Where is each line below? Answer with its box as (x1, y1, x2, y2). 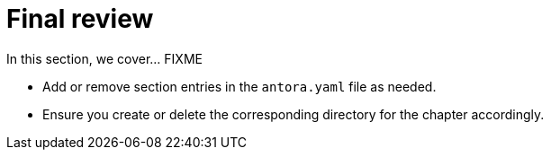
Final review (6, 4, 154, 34)
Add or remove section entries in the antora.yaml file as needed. (42, 78, 437, 94)
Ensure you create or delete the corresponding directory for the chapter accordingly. (42, 106, 545, 122)
